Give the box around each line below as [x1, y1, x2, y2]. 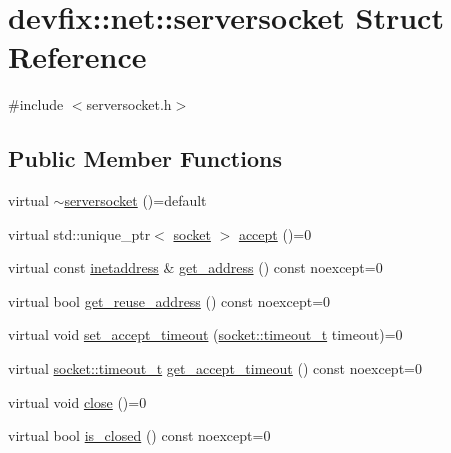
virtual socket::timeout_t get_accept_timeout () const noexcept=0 [8, 358, 422, 379]
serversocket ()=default [64, 190, 207, 211]
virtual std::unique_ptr [8, 223, 151, 244]
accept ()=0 [238, 223, 312, 244]
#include [8, 94, 64, 115]
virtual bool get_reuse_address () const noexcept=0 [8, 290, 331, 311]
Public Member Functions [8, 143, 282, 174]
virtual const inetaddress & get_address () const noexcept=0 [8, 257, 383, 278]
